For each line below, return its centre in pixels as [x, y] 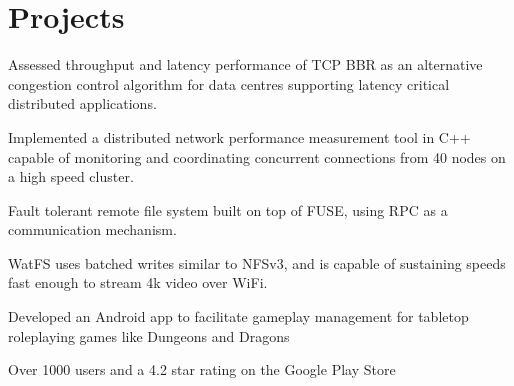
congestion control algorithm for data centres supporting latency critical [229, 83]
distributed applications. [82, 103]
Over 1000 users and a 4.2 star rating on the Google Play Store [202, 369]
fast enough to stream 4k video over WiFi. [138, 282]
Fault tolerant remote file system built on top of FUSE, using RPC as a [228, 209]
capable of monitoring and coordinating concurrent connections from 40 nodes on [257, 156]
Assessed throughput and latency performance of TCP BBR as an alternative [245, 64]
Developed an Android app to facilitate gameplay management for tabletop [238, 316]
